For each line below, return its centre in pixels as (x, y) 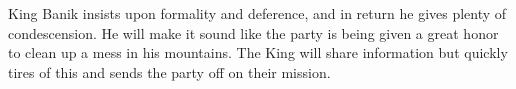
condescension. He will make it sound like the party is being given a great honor (253, 32)
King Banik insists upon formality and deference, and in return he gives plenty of (257, 13)
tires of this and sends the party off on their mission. (169, 71)
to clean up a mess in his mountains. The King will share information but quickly (258, 52)
